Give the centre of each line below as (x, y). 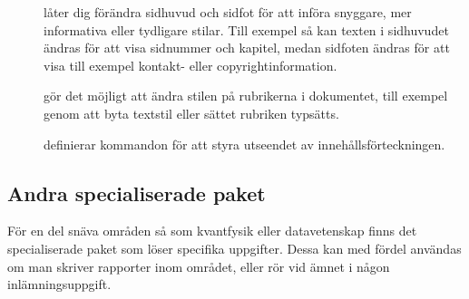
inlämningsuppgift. (59, 284)
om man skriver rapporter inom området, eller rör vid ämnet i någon (199, 266)
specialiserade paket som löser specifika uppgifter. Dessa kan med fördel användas (234, 248)
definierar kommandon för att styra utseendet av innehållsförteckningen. (244, 144)
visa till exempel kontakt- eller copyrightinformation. (191, 65)
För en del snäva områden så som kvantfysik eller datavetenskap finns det (212, 231)
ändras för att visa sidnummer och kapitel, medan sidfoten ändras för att (247, 48)
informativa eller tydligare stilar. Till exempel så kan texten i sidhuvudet (246, 29)
